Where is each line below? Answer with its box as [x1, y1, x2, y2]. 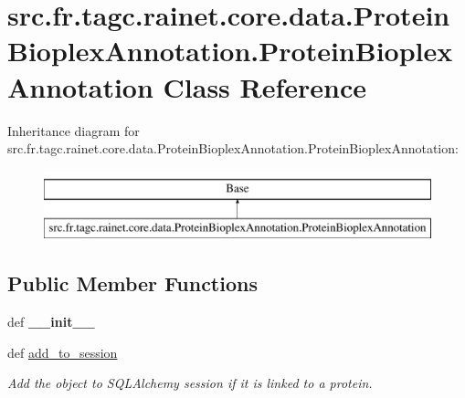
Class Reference [163, 68, 367, 105]
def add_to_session [7, 342, 118, 361]
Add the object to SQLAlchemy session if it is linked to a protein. [7, 373, 373, 393]
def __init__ [7, 312, 95, 331]
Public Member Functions [7, 269, 258, 298]
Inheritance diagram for [7, 120, 140, 140]
